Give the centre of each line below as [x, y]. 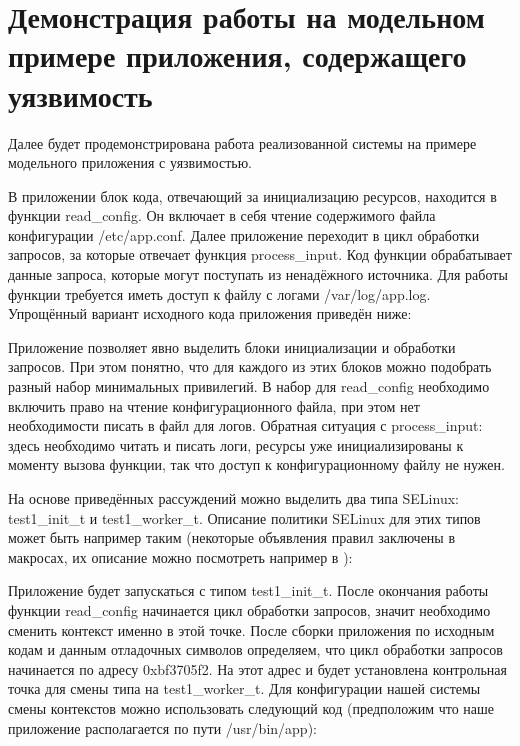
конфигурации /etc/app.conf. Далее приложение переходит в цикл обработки [244, 234]
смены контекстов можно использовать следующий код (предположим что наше [251, 707]
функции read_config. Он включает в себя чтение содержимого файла [222, 215]
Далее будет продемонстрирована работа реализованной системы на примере [242, 142]
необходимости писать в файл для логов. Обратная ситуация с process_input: [245, 425]
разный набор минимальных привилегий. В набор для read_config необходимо [249, 386]
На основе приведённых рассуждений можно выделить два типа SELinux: [233, 498]
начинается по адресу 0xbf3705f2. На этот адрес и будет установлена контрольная [257, 668]
